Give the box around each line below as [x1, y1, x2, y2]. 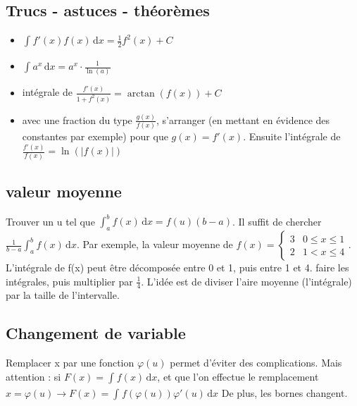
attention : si [6, 369, 61, 383]
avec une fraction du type [22, 112, 132, 127]
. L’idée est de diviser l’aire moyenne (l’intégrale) [141, 273, 352, 288]
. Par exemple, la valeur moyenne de [76, 237, 233, 252]
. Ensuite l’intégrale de [243, 129, 341, 144]
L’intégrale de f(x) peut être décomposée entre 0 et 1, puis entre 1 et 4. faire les [6, 260, 349, 275]
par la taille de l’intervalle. [6, 288, 120, 302]
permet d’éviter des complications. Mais [170, 355, 342, 370]
